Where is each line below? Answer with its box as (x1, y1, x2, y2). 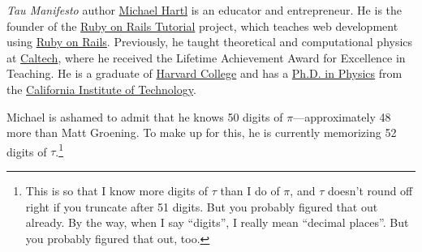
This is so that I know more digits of (25, 182, 209, 199)
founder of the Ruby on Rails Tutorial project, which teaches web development (6, 17, 398, 34)
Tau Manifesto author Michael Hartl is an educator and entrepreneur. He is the (6, 2, 403, 18)
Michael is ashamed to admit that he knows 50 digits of (6, 108, 283, 125)
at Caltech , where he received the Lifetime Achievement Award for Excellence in (6, 49, 406, 66)
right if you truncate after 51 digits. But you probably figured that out (25, 198, 378, 215)
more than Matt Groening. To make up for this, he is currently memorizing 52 (6, 124, 397, 141)
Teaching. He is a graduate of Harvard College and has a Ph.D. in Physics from (6, 65, 403, 82)
